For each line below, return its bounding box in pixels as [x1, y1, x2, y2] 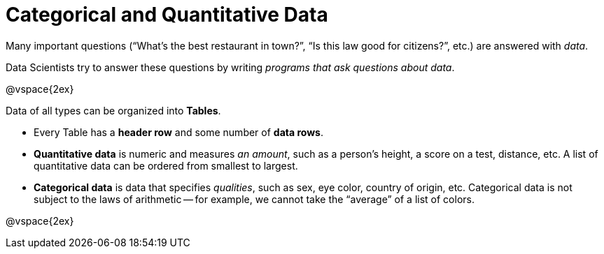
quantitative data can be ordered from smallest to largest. [34, 159, 298, 172]
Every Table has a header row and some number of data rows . [34, 126, 323, 138]
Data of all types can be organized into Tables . [6, 104, 221, 117]
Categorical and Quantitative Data [6, 3, 328, 27]
